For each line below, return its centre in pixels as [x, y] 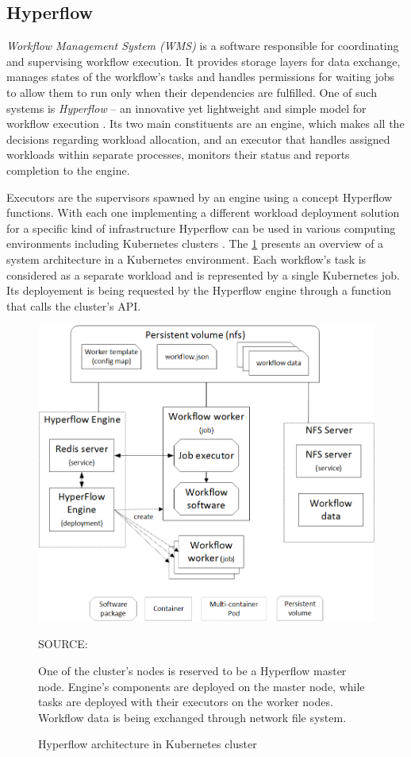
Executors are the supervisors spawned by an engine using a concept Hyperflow [200, 197]
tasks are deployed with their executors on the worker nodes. [186, 702]
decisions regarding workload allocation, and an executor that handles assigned [198, 139]
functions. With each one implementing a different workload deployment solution [203, 212]
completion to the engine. [68, 170]
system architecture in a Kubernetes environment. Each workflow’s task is [186, 259]
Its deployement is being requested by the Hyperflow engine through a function [199, 290]
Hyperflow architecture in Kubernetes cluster [148, 744]
